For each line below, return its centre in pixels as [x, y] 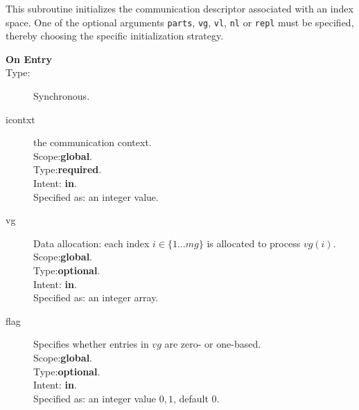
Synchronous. [62, 96]
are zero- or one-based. [213, 344]
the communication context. [93, 142]
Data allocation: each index [91, 243]
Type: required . [68, 169]
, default [191, 398]
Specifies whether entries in [91, 344]
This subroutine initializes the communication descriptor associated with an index [179, 8]
